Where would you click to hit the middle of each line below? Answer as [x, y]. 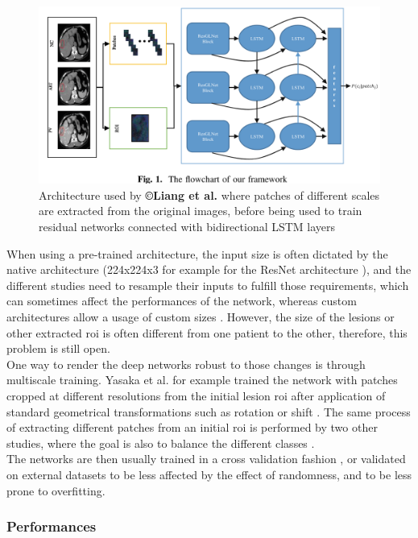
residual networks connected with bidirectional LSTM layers [187, 227]
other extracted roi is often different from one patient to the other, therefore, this [207, 332]
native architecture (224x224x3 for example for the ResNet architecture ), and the [209, 269]
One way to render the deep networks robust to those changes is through [186, 364]
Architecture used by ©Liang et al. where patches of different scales [209, 195]
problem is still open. [58, 348]
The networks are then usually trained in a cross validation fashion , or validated [206, 459]
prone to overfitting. [56, 490]
